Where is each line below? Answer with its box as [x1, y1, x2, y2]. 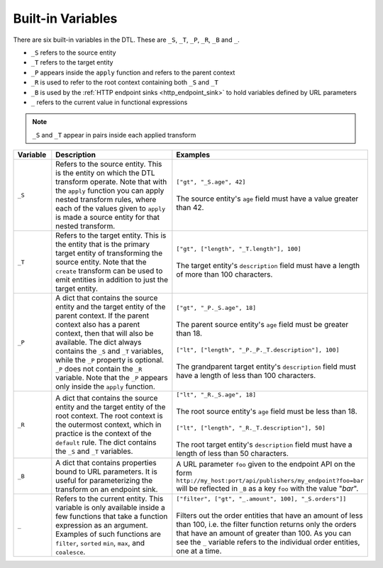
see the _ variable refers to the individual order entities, [176, 537, 360, 547]
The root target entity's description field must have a [176, 440, 353, 450]
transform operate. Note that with [55, 177, 167, 187]
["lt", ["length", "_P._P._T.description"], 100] [176, 346, 340, 354]
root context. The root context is [55, 411, 163, 421]
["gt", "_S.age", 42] [176, 178, 246, 186]
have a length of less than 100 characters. [176, 371, 316, 381]
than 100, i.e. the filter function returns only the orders [176, 519, 357, 529]
